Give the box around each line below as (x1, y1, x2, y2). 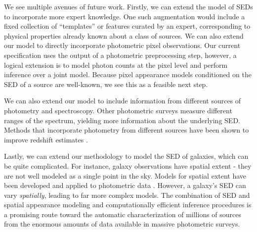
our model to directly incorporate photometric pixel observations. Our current (4, 40, 241, 50)
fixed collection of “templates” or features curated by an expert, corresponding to (4, 21, 251, 31)
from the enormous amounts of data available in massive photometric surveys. (4, 219, 240, 229)
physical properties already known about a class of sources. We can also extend (4, 30, 244, 41)
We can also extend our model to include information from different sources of (4, 95, 241, 106)
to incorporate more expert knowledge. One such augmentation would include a (4, 11, 245, 21)
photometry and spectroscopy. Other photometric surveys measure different (4, 105, 232, 115)
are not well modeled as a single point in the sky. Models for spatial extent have (4, 170, 247, 181)
